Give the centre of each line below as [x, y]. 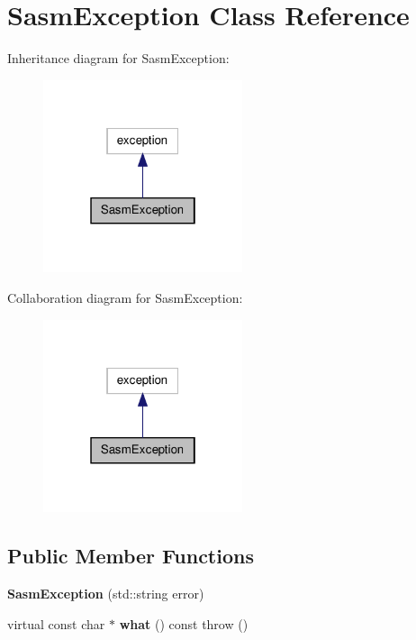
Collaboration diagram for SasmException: [125, 297]
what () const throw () [184, 623]
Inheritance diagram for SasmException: [118, 58]
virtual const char [56, 623]
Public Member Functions [131, 556]
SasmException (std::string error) [106, 593]
